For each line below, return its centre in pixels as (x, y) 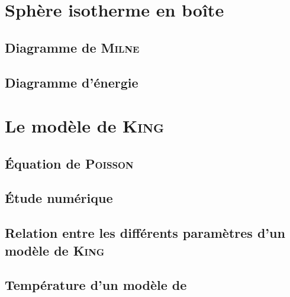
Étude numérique (59, 198)
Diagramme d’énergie (72, 82)
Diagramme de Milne (72, 47)
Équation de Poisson (69, 163)
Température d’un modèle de (96, 285)
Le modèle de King (85, 126)
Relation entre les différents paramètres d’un (145, 233)
